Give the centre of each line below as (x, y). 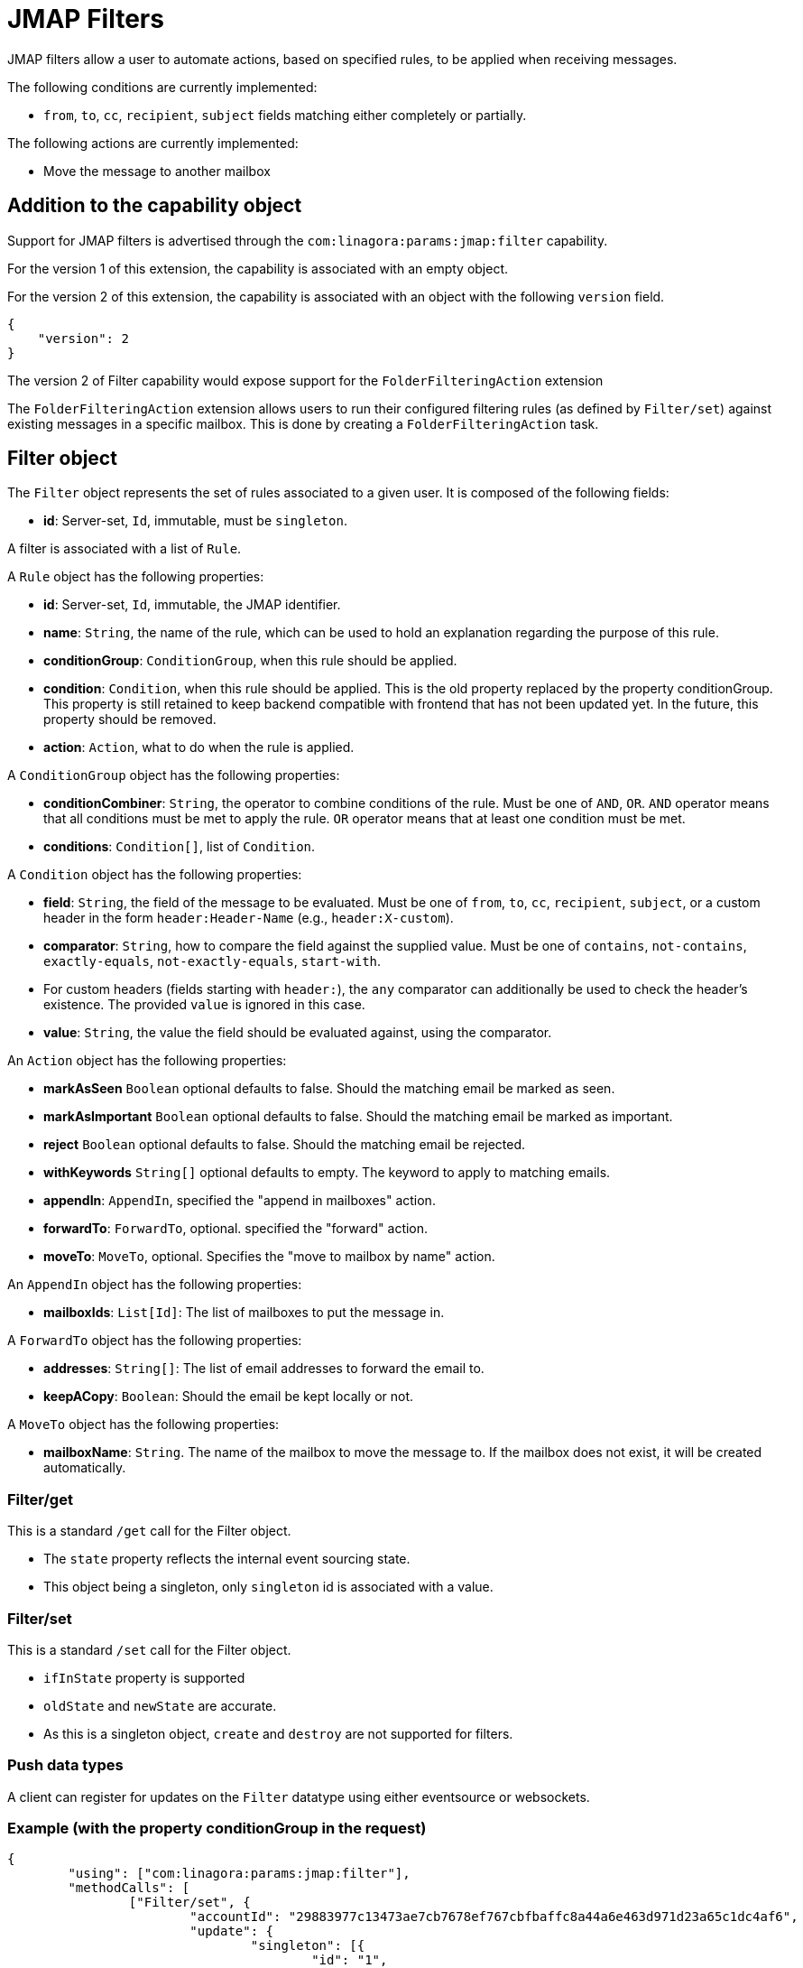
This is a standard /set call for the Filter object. (149, 1649)
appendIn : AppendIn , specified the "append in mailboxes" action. (240, 1201)
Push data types (65, 1765)
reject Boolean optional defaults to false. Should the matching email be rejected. (285, 1145)
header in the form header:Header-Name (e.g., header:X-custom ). (249, 918)
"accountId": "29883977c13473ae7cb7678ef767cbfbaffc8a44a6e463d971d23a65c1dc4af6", (494, 1917)
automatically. (85, 1468)
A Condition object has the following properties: (155, 875)
